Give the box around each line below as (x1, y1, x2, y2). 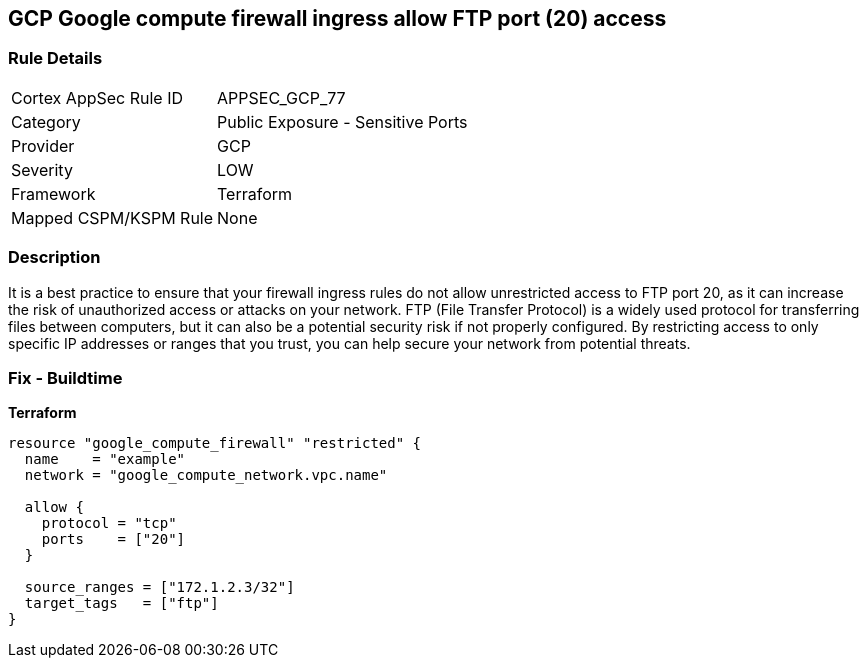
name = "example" (24, 451, 186, 468)
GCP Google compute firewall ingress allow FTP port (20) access (8, 6, 667, 31)
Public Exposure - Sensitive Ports (217, 111, 468, 132)
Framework (11, 183, 96, 204)
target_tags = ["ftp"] (24, 595, 219, 612)
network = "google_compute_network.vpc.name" (24, 467, 388, 484)
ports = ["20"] (41, 531, 186, 548)
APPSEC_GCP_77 (217, 87, 346, 108)
